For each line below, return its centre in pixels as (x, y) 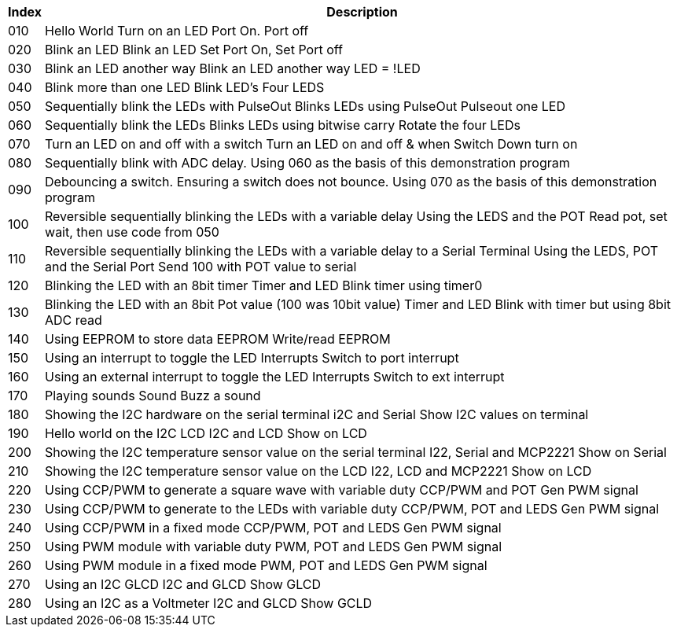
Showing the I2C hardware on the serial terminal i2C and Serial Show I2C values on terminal (317, 414)
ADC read (74, 320)
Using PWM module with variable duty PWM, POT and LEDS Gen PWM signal (274, 547)
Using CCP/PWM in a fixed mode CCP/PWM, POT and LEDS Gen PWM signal (273, 528)
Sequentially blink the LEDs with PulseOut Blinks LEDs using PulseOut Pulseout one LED (305, 106)
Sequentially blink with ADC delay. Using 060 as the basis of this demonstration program (307, 163)
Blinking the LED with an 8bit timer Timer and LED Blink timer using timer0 (264, 285)
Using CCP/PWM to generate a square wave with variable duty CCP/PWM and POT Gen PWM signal (342, 490)
